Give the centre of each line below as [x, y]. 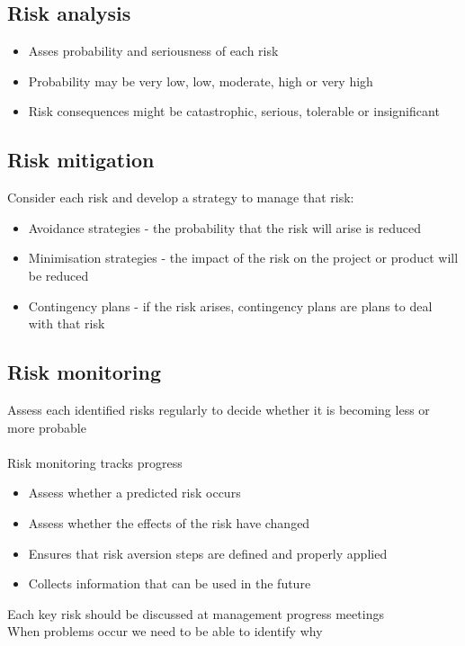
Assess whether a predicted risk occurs [134, 493]
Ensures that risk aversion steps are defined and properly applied [208, 553]
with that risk [67, 323]
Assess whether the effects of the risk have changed [169, 522]
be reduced [58, 275]
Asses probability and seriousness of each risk [153, 51]
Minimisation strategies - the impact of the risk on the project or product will [243, 258]
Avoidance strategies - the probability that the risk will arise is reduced [224, 227]
